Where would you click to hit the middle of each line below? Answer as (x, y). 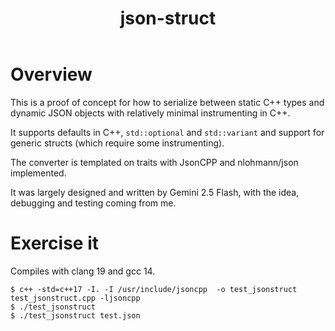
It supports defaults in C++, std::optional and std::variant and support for (167, 132)
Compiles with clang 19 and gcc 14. (83, 271)
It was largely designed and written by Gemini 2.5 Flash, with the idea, (155, 192)
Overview (51, 74)
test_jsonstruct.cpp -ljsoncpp (75, 298)
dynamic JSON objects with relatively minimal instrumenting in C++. (150, 113)
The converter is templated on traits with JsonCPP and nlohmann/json (154, 162)
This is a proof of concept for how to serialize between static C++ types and (167, 102)
